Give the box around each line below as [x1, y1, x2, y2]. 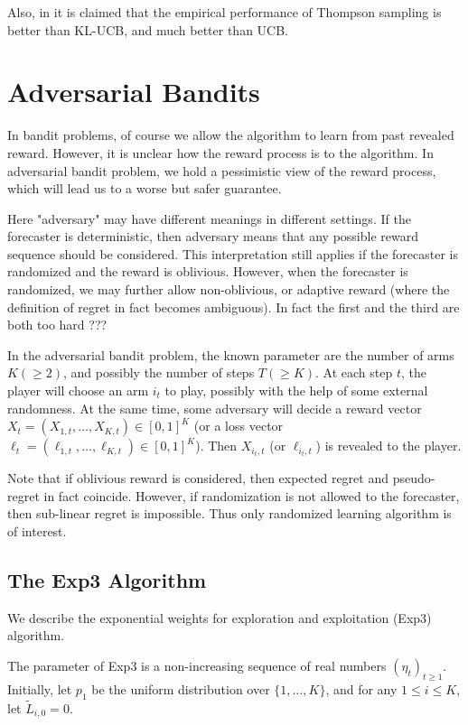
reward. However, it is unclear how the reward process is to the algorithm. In [7, 143, 434, 162]
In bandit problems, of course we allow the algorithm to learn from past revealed [7, 125, 454, 144]
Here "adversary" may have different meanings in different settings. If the [7, 209, 411, 228]
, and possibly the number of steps [63, 363, 255, 382]
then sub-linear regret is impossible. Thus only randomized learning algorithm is [7, 504, 452, 523]
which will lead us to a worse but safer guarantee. [7, 179, 282, 198]
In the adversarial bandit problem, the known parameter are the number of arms [7, 345, 454, 364]
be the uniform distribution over [91, 679, 270, 698]
